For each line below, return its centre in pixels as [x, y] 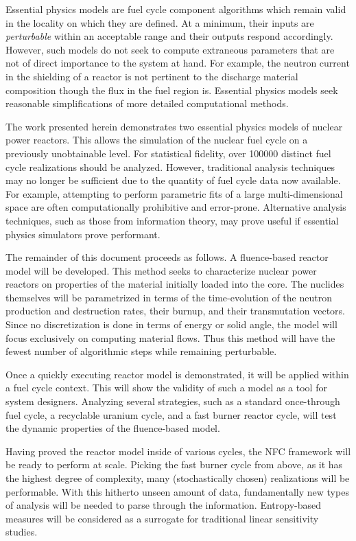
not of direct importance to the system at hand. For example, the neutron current [178, 63]
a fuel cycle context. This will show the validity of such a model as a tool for [166, 388]
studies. [22, 532]
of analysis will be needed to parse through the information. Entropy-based [163, 505]
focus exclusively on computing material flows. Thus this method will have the [170, 337]
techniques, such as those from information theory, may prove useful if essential [172, 220]
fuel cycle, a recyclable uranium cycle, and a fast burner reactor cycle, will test [171, 414]
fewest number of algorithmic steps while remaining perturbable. [141, 351]
